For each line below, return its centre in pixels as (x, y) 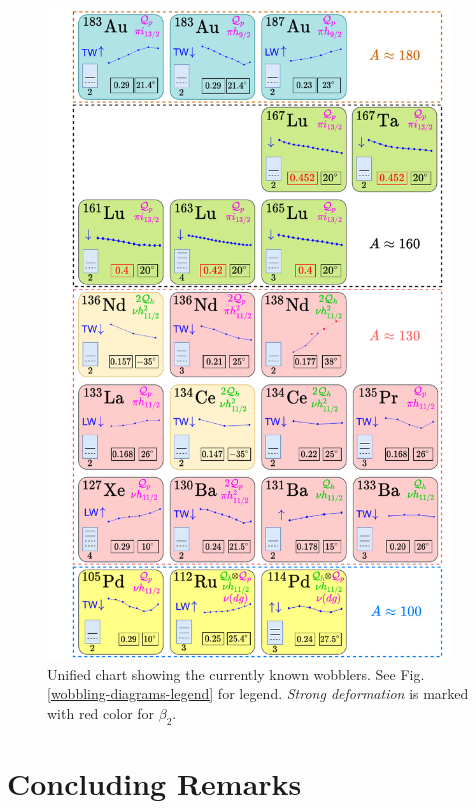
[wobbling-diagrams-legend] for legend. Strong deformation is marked (258, 693)
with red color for (101, 713)
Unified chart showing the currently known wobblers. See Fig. (236, 673)
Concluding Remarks (154, 783)
